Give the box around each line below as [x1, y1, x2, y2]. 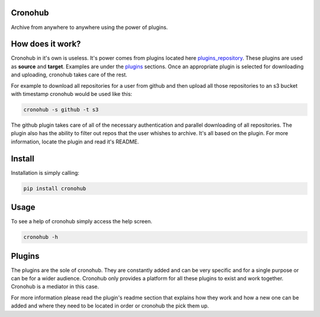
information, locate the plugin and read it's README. [11, 138, 139, 145]
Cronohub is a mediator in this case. [11, 283, 99, 290]
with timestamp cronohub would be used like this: [11, 90, 133, 97]
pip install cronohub [23, 185, 87, 192]
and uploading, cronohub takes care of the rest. [11, 71, 127, 78]
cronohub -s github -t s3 [23, 106, 99, 113]
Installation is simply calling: [11, 169, 79, 176]
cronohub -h [23, 234, 59, 241]
